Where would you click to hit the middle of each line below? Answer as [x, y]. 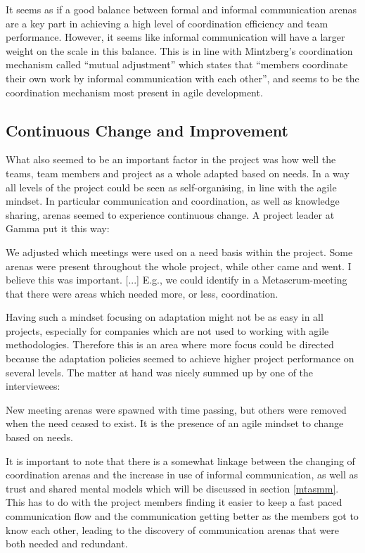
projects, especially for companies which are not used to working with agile [167, 330]
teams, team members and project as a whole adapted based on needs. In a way [178, 173]
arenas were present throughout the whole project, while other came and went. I [179, 266]
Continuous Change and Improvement [147, 130]
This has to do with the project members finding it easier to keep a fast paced [174, 502]
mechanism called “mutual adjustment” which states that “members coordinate [177, 64]
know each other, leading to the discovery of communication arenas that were [172, 529]
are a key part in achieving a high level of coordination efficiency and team [167, 23]
